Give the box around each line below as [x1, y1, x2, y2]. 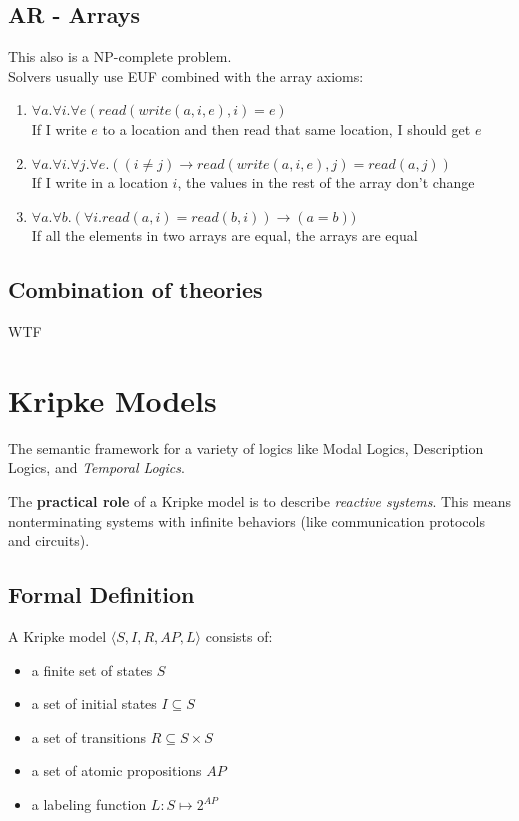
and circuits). [8, 530, 90, 551]
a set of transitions [31, 726, 147, 747]
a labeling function [31, 794, 147, 815]
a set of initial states [31, 693, 157, 714]
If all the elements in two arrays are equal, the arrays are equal [31, 225, 418, 246]
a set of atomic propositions [31, 760, 202, 781]
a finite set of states [31, 659, 153, 680]
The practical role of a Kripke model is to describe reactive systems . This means [8, 491, 512, 512]
